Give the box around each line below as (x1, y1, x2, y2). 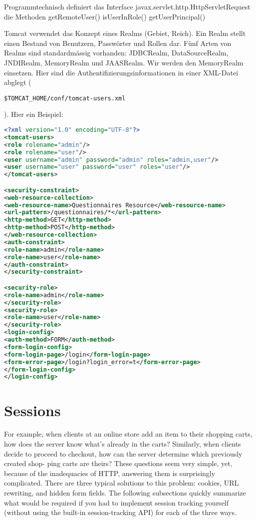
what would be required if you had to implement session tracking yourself (4, 497, 229, 508)
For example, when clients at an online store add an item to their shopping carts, (4, 429, 253, 439)
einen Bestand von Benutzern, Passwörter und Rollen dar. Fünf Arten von (4, 37, 232, 48)
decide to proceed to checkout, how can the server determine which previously (4, 448, 243, 459)
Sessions (4, 400, 61, 420)
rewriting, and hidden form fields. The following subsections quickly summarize (4, 488, 246, 498)
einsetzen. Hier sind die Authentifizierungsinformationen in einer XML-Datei (4, 67, 239, 77)
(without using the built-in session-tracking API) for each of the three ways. (4, 507, 237, 518)
